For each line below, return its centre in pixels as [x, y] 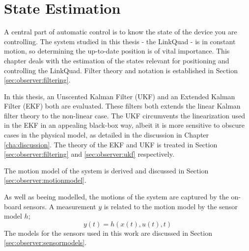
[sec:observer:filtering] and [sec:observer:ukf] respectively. [89, 154]
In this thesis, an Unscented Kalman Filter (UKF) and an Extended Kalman [120, 96]
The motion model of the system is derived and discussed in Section [106, 170]
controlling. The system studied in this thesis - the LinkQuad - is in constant [120, 41]
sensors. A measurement [60, 206]
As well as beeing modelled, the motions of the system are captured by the [116, 197]
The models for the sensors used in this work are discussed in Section [108, 233]
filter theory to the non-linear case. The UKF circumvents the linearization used [124, 115]
